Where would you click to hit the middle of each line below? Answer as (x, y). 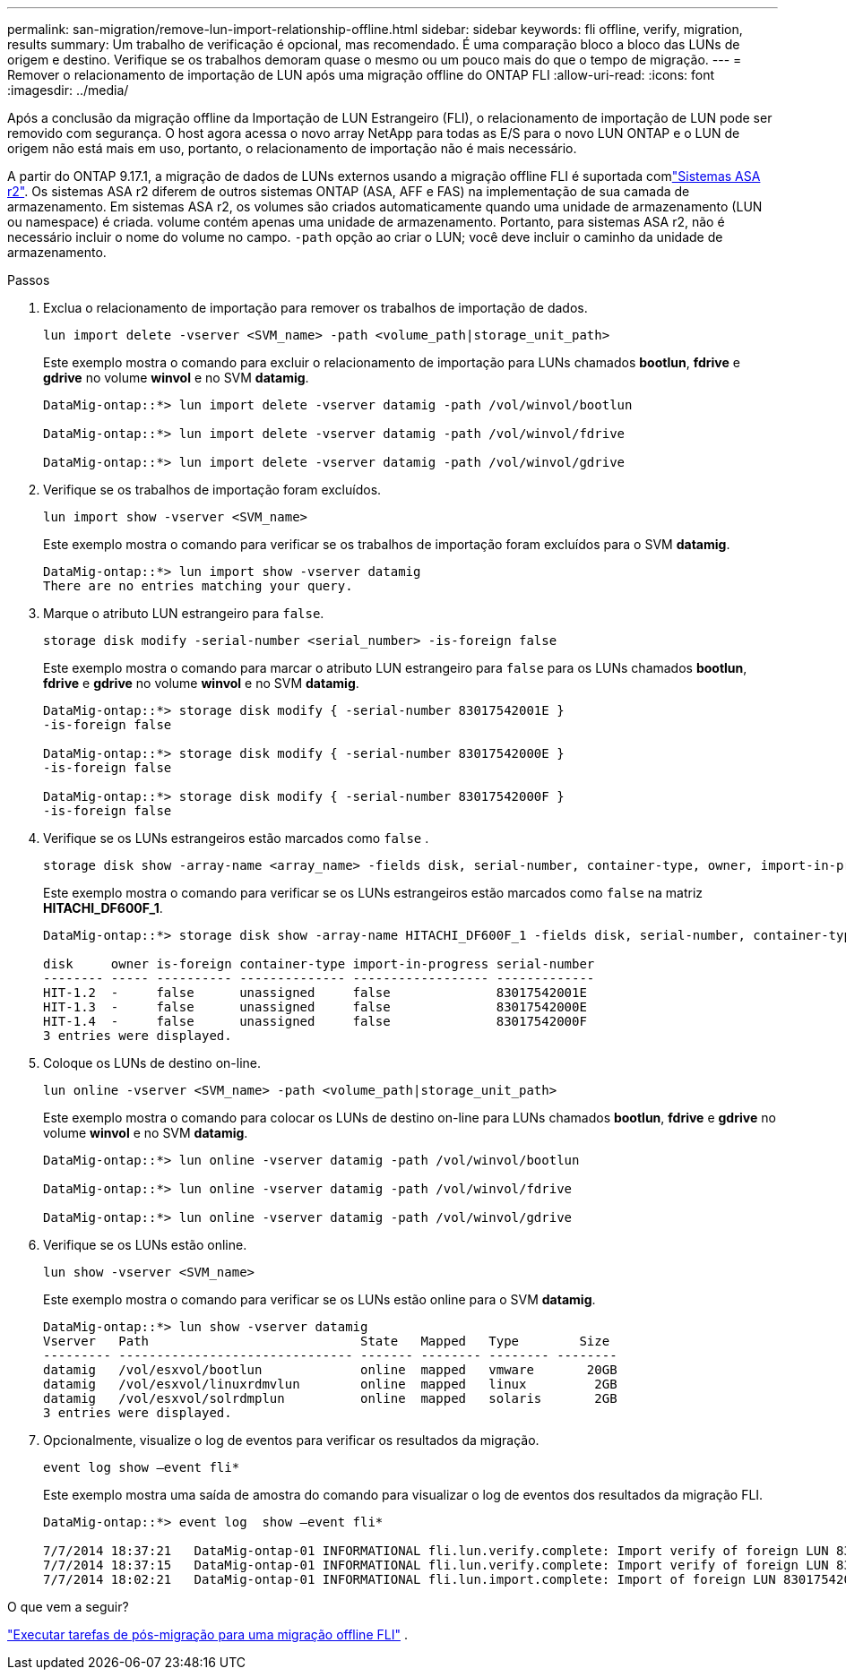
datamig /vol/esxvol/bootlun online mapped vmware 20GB (330, 1370)
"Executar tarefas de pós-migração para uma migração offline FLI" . (207, 1634)
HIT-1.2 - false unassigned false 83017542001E (315, 993)
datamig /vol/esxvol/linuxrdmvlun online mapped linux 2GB (330, 1384)
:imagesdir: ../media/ (68, 90)
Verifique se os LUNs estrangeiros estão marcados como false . (236, 838)
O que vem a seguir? (68, 1607)
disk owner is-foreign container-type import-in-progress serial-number (319, 964)
